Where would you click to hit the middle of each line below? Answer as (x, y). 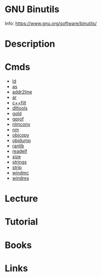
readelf (20, 151)
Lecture (22, 199)
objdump (21, 141)
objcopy (21, 135)
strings (19, 162)
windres (21, 178)
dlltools (20, 108)
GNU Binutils (32, 9)
